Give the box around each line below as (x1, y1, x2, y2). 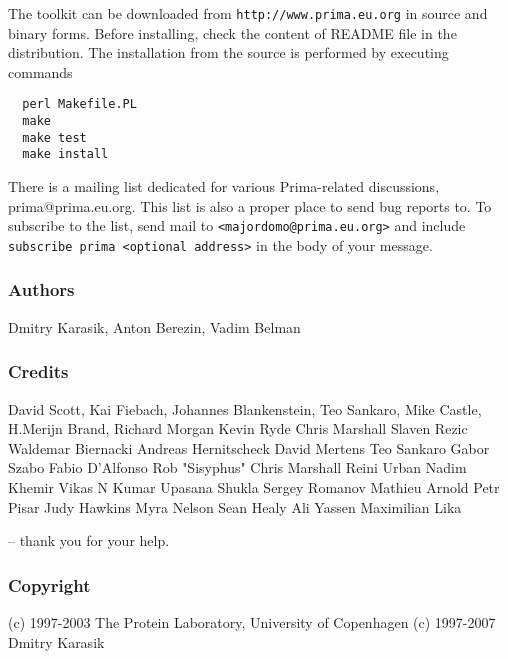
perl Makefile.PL (22, 97, 137, 112)
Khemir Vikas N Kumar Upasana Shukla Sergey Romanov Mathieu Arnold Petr (8, 476, 500, 497)
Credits (8, 359, 69, 384)
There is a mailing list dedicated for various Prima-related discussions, (8, 176, 440, 197)
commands (8, 61, 73, 82)
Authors (8, 277, 75, 302)
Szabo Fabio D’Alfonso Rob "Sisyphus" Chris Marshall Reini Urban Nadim (8, 457, 467, 478)
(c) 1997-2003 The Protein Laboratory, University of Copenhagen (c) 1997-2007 (8, 611, 496, 632)
